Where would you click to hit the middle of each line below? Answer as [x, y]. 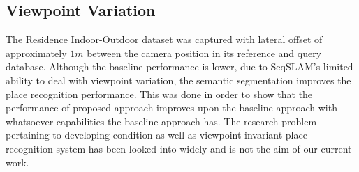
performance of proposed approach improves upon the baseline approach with [171, 108]
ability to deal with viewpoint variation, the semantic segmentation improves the [178, 80]
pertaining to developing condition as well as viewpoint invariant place [156, 135]
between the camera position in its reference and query [204, 53]
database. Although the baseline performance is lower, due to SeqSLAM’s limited [179, 67]
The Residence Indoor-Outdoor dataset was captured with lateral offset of [164, 39]
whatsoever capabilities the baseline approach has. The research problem [161, 121]
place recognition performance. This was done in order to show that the [159, 94]
